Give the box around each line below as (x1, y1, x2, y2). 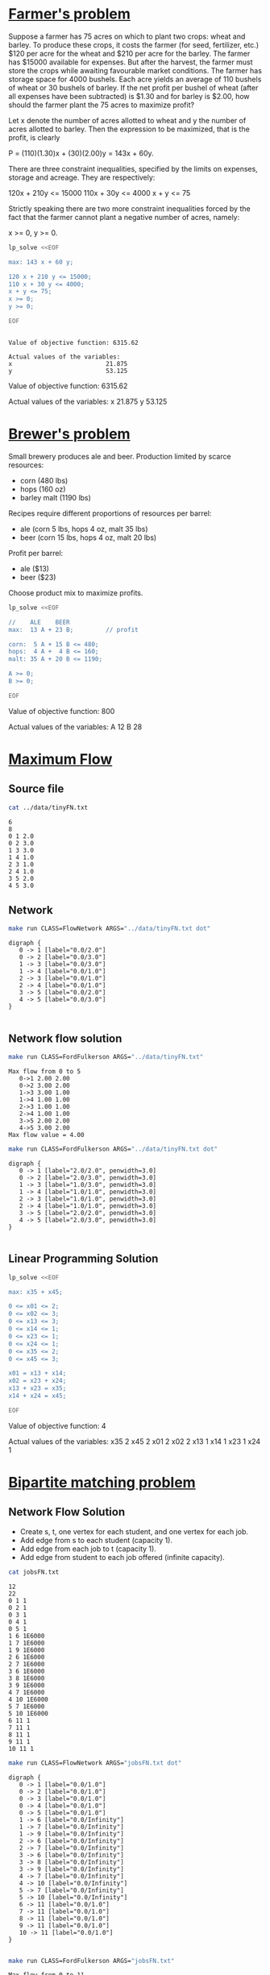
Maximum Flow (8, 750, 113, 768)
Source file (8, 782, 64, 796)
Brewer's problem (8, 425, 131, 443)
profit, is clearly (8, 132, 60, 142)
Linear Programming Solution (8, 1252, 159, 1266)
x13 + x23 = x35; (8, 1384, 67, 1392)
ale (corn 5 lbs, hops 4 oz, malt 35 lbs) (19, 524, 148, 533)
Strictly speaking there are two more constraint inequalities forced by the (8, 203, 251, 214)
